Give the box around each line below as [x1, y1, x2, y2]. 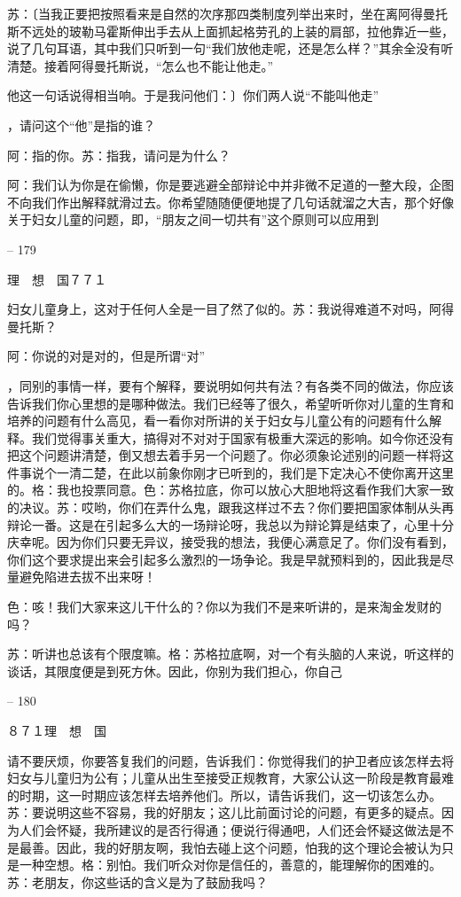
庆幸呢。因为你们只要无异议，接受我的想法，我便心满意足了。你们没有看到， [7, 533, 454, 551]
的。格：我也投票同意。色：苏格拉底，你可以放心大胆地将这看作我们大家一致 [7, 480, 454, 499]
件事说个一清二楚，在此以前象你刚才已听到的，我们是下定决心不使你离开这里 [7, 463, 454, 481]
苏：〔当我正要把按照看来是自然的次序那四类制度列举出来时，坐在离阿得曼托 [7, 4, 448, 22]
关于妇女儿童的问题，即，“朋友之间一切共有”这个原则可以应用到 [7, 210, 379, 229]
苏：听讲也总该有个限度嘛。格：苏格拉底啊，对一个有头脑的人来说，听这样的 [7, 644, 454, 663]
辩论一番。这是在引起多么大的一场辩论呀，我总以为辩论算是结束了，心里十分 [7, 515, 454, 534]
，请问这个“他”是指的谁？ [7, 115, 156, 134]
